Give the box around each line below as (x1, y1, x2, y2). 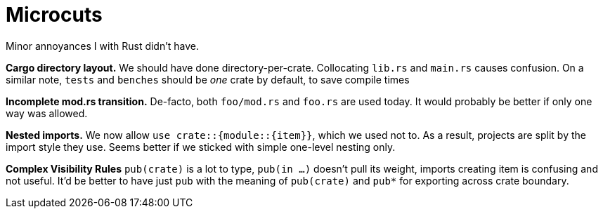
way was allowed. (6, 107, 88, 119)
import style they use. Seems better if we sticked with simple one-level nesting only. (6, 140, 396, 153)
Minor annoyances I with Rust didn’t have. (6, 39, 200, 52)
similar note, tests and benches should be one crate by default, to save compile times (6, 73, 410, 86)
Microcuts (6, 3, 103, 27)
